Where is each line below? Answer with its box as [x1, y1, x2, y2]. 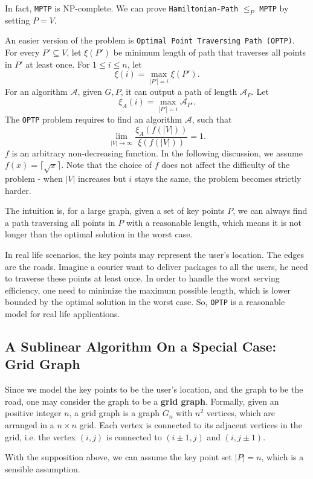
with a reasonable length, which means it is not [126, 216, 302, 228]
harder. [5, 184, 31, 196]
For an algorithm [5, 85, 68, 98]
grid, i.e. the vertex [5, 430, 76, 443]
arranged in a [5, 419, 54, 431]
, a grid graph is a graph [69, 407, 160, 419]
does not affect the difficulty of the [161, 158, 290, 171]
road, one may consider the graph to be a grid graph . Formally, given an [5, 394, 279, 407]
